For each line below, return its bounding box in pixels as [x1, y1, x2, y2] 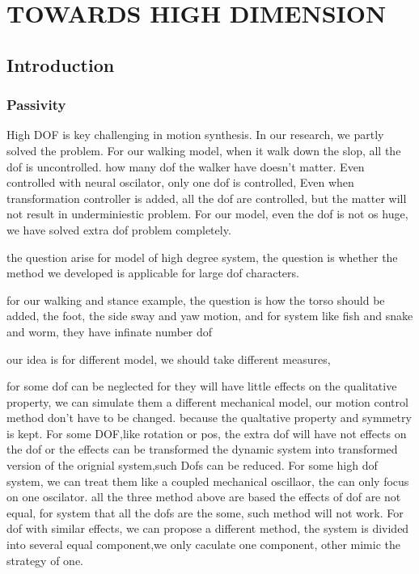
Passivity [6, 95, 66, 115]
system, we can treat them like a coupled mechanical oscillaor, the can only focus [6, 472, 409, 489]
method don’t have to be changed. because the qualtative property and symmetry [6, 409, 412, 426]
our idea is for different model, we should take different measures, [6, 350, 331, 367]
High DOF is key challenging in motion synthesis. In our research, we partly [6, 126, 384, 143]
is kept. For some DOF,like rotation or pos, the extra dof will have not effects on [6, 424, 407, 441]
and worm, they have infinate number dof [6, 323, 213, 340]
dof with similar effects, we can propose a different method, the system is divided [6, 520, 409, 537]
